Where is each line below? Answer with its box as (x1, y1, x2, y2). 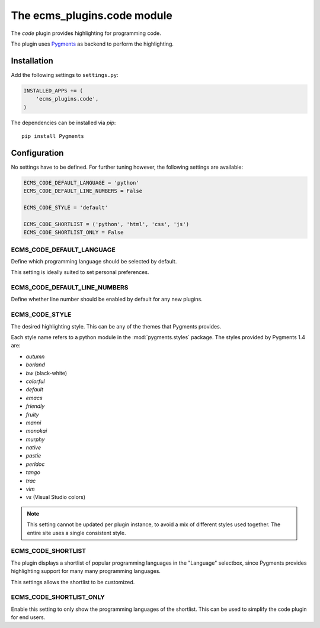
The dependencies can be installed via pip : (11, 119, 116, 126)
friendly (25, 402, 45, 410)
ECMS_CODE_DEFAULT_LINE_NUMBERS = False (23, 188, 142, 195)
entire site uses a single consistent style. (27, 529, 126, 536)
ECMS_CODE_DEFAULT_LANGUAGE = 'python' (23, 179, 139, 186)
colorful (25, 378, 45, 385)
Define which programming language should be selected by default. (11, 257, 177, 265)
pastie (25, 452, 41, 459)
